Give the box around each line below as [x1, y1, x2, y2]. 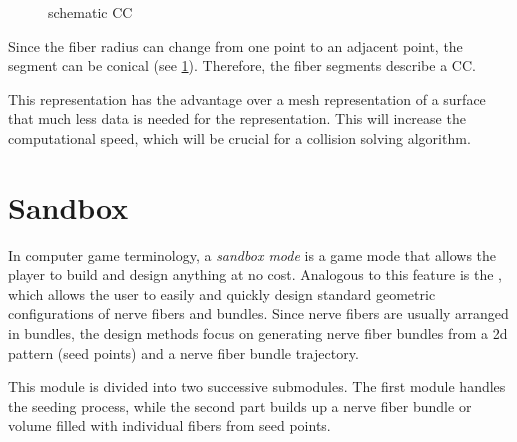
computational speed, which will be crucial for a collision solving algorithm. [8, 127, 471, 148]
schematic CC [48, 2, 133, 22]
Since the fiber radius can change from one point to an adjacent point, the [8, 35, 463, 56]
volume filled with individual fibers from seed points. [8, 415, 331, 436]
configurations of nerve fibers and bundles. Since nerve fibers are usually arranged [8, 303, 509, 324]
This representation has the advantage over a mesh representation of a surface [8, 88, 486, 109]
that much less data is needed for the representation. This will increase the [8, 108, 466, 129]
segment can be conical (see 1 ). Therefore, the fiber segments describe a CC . [8, 55, 476, 76]
